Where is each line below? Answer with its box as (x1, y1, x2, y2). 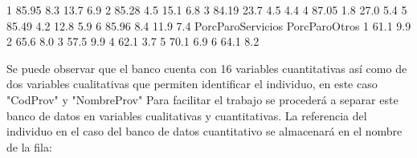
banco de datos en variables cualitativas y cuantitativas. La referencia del (6, 107, 367, 124)
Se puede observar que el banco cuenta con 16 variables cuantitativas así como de (6, 59, 407, 76)
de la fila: (6, 138, 52, 155)
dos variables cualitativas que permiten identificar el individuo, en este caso (6, 75, 378, 92)
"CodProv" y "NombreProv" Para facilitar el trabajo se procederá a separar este (6, 91, 399, 107)
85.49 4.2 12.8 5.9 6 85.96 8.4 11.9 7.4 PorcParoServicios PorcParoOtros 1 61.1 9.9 (6, 17, 411, 34)
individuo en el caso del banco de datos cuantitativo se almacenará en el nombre (6, 123, 403, 140)
